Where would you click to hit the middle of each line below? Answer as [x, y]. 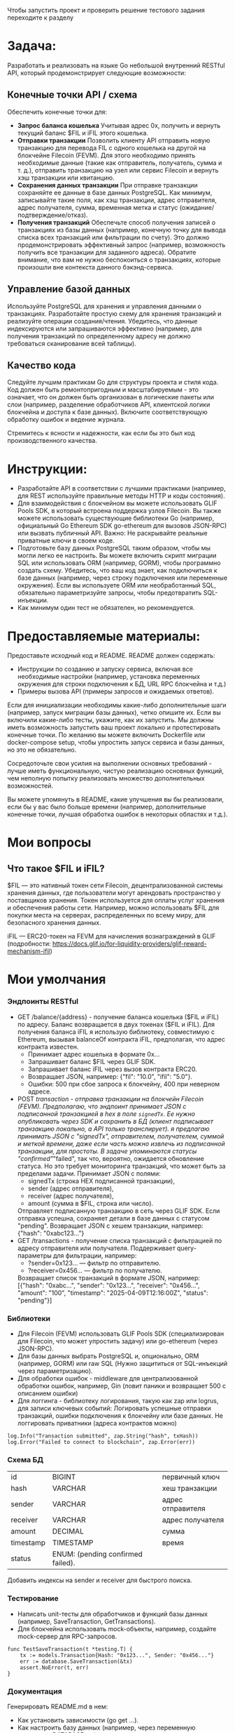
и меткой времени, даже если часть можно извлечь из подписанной [121, 1143]
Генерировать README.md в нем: [58, 1706]
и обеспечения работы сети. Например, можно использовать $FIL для [113, 908]
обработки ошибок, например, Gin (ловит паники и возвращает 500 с [122, 1386]
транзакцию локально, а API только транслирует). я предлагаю [113, 1129]
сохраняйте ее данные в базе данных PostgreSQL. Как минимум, [115, 192]
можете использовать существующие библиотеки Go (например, [116, 518]
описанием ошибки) [48, 1393]
